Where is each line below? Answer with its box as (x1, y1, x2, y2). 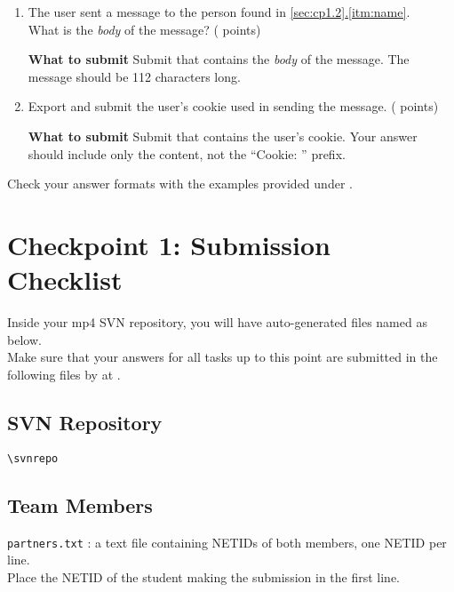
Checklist (7, 261, 123, 298)
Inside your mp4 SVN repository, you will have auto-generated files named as (7, 313, 427, 332)
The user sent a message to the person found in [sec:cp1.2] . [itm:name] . (28, 3, 410, 20)
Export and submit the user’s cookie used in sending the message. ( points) (28, 97, 439, 116)
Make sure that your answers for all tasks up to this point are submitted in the (7, 348, 438, 366)
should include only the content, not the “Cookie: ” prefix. (28, 144, 346, 163)
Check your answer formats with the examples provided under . (7, 174, 353, 193)
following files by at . (7, 364, 121, 383)
